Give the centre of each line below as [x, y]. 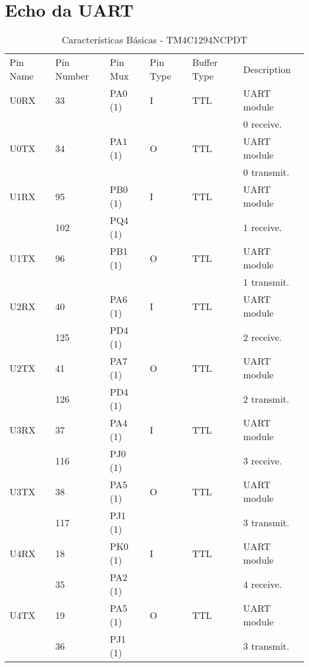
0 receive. [263, 124]
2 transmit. [266, 399]
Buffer [205, 62]
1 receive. [263, 227]
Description [267, 69]
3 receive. [263, 460]
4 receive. [263, 584]
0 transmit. [266, 172]
